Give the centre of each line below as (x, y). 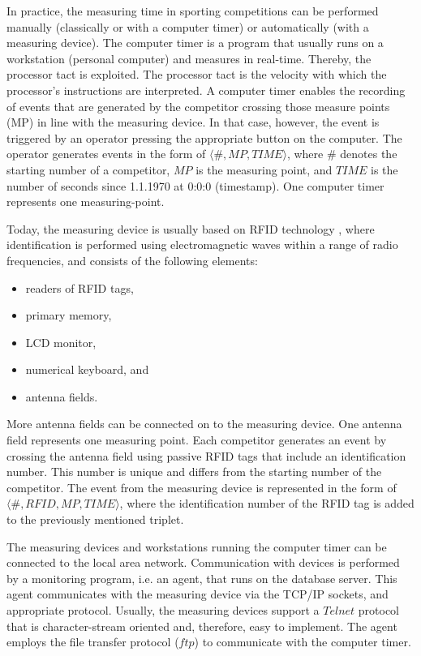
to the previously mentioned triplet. (95, 519)
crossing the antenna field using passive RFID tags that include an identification (206, 455)
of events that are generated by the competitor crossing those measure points (198, 106)
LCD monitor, (61, 342)
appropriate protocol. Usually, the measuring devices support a (163, 610)
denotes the (369, 154)
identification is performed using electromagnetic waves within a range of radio (202, 244)
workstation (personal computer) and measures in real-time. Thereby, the (189, 58)
